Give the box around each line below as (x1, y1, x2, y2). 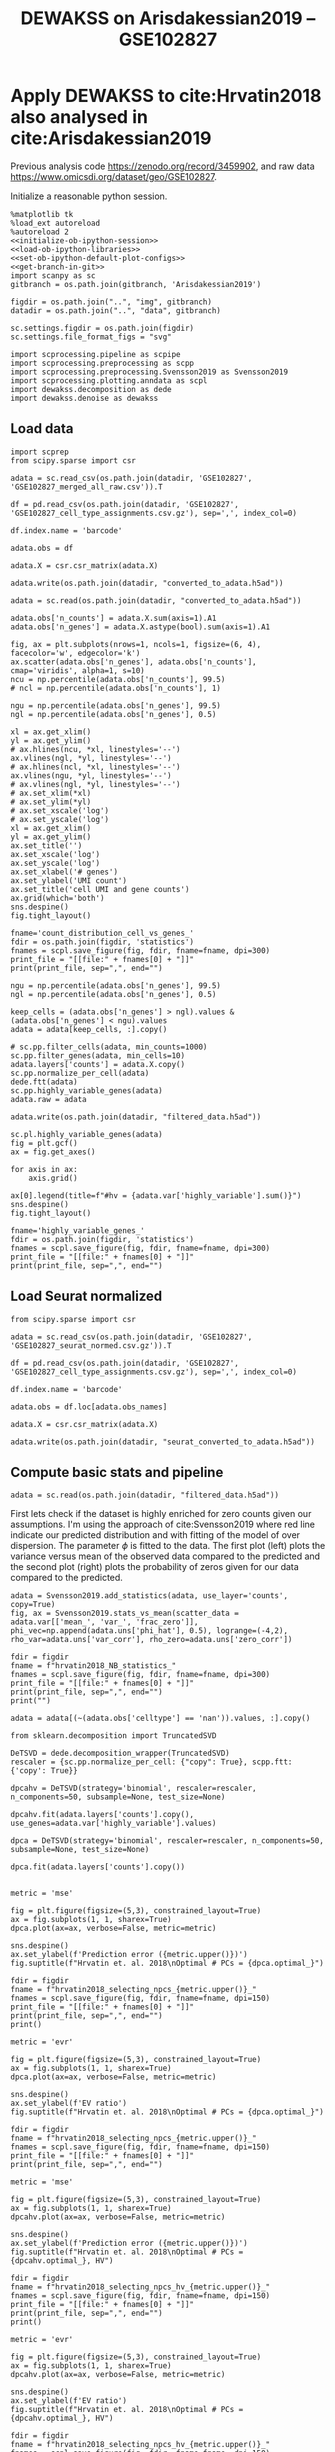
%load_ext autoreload (10, 218, 101, 228)
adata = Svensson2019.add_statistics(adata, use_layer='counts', (10, 1591, 288, 1601)
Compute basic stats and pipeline (10, 1463, 224, 1481)
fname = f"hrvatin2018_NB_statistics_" (10, 1661, 177, 1671)
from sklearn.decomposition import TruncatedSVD (10, 1731, 217, 1741)
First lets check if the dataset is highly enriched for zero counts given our (10, 1508, 312, 1520)
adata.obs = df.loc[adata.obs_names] (10, 1402, 168, 1412)
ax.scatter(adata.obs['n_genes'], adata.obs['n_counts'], (10, 657, 257, 667)
